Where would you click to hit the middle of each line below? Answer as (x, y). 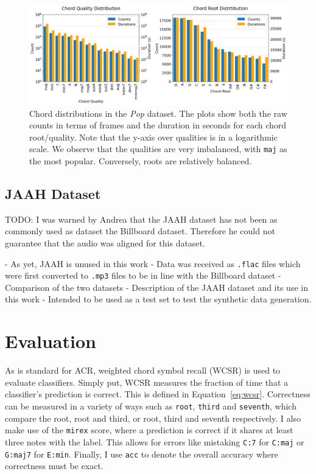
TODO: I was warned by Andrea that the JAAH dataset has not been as (141, 219)
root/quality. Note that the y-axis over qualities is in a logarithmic (153, 137)
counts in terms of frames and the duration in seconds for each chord (158, 125)
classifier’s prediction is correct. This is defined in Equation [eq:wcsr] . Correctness (158, 394)
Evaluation (51, 341)
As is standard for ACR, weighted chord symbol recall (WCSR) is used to (143, 370)
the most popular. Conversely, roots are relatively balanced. (141, 161)
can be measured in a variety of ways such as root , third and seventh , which (151, 406)
